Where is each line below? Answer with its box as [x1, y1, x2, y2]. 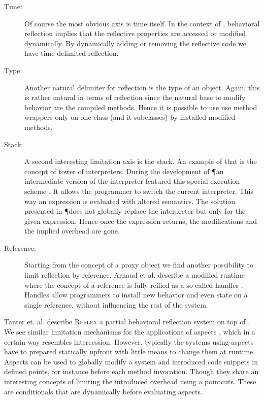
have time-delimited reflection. [24, 48, 119, 58]
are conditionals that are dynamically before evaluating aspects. [4, 386, 203, 396]
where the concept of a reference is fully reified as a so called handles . [24, 279, 243, 290]
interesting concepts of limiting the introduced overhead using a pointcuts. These [4, 376, 256, 386]
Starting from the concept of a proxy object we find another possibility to [24, 259, 254, 270]
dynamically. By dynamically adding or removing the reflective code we [24, 38, 247, 48]
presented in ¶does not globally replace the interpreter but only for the [24, 206, 246, 216]
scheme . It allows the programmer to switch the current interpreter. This [24, 185, 253, 196]
